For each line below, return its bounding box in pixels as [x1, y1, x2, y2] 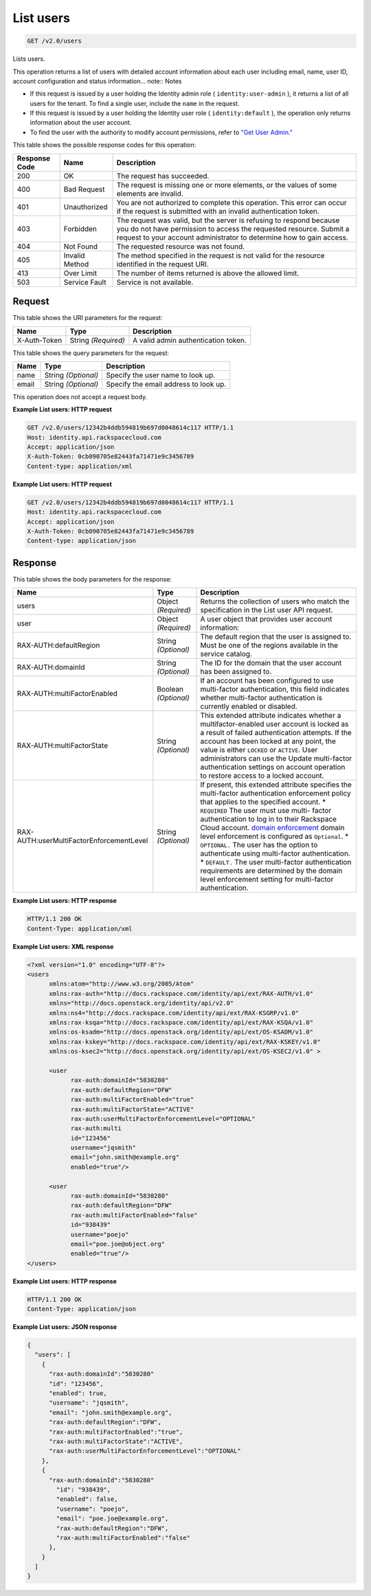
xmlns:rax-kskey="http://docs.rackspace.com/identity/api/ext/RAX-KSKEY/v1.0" [49, 1038, 321, 1045]
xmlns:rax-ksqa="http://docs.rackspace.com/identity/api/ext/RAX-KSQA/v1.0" [49, 1019, 314, 1026]
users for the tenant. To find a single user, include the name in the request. [30, 99, 240, 107]
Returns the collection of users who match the [200, 597, 350, 606]
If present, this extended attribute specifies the [200, 780, 352, 789]
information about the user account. [30, 118, 132, 127]
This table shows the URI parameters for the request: [12, 314, 163, 322]
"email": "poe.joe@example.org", [56, 1515, 169, 1522]
